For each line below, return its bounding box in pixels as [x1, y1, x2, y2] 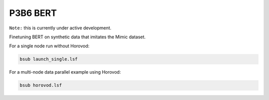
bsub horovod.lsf [19, 83, 62, 88]
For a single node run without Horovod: [9, 43, 90, 49]
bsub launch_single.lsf [19, 56, 78, 62]
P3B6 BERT [9, 7, 57, 18]
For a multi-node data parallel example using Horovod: [9, 69, 121, 75]
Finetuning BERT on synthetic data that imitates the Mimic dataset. [9, 34, 146, 40]
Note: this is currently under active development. [9, 25, 112, 31]
